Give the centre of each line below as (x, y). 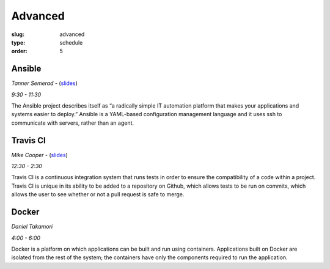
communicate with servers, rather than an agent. (73, 123)
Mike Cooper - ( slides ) (40, 155)
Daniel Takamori (32, 227)
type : (18, 42)
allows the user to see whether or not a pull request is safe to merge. (98, 194)
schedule (71, 42)
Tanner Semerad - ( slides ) (44, 83)
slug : (18, 34)
